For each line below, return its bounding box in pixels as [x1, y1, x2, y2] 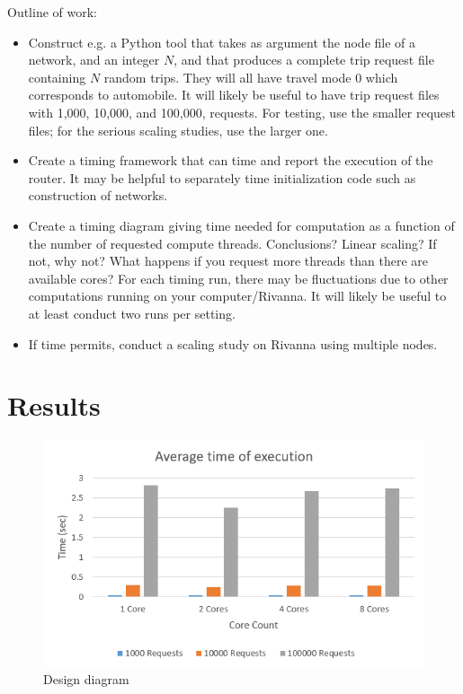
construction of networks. [28, 186, 168, 205]
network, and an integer [28, 50, 160, 69]
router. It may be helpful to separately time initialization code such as [28, 168, 416, 187]
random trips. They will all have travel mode [103, 67, 352, 86]
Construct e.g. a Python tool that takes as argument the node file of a [28, 32, 416, 51]
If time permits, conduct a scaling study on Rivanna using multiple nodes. [28, 334, 438, 353]
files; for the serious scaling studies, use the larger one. [28, 120, 328, 139]
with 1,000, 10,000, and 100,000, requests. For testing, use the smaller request [28, 102, 457, 121]
